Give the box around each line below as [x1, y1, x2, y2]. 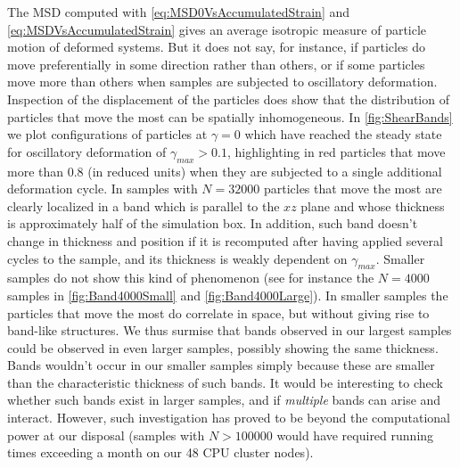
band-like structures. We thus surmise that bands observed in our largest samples [7, 321, 452, 340]
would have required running [276, 425, 434, 444]
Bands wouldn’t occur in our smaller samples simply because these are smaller [7, 356, 435, 374]
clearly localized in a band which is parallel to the [7, 196, 280, 215]
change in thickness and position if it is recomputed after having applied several [7, 231, 443, 250]
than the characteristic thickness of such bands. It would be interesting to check [7, 373, 443, 391]
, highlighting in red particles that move [227, 142, 446, 160]
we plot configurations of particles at [7, 125, 208, 144]
